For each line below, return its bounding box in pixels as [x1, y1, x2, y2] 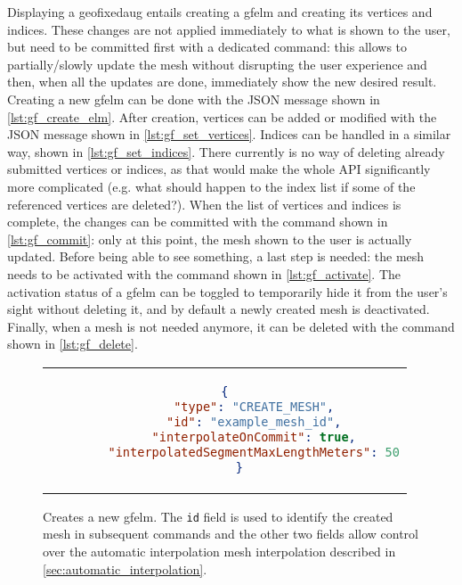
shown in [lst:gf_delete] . [7, 334, 138, 353]
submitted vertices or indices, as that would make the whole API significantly [7, 160, 431, 178]
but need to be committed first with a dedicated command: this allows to [7, 37, 408, 56]
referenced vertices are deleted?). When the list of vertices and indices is [7, 194, 401, 213]
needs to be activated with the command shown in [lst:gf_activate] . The [7, 264, 401, 283]
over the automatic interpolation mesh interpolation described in [43, 542, 396, 561]
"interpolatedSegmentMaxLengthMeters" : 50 [108, 444, 400, 459]
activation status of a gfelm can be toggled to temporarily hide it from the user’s [7, 282, 448, 301]
